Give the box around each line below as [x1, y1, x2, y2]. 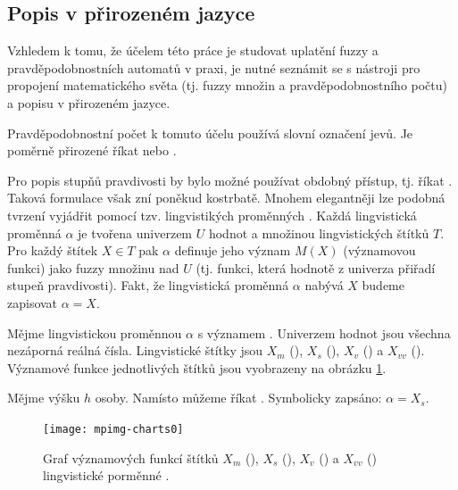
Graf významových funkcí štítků [43, 448, 219, 467]
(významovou [343, 241, 416, 260]
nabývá [304, 276, 344, 295]
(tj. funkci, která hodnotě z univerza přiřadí [196, 258, 436, 277]
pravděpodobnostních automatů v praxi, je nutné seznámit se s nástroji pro [7, 58, 421, 77]
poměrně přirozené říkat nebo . [7, 141, 177, 160]
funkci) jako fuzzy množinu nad [7, 258, 179, 277]
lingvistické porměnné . [43, 466, 170, 485]
